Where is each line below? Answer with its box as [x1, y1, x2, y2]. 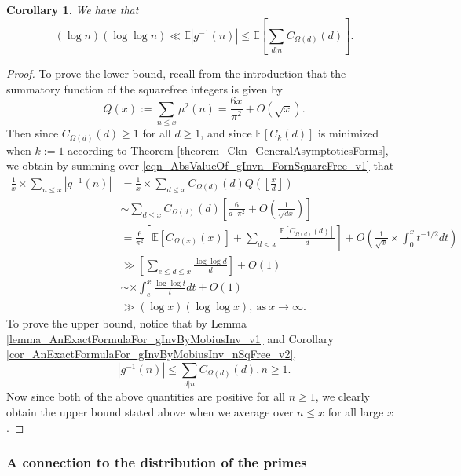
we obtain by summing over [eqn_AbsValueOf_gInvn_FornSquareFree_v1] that [6, 157, 394, 174]
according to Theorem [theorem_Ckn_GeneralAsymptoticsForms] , [68, 141, 389, 158]
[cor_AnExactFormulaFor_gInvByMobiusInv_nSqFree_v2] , [6, 346, 297, 362]
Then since [6, 125, 59, 141]
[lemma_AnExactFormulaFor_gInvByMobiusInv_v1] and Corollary [6, 330, 334, 346]
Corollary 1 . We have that [6, 2, 139, 17]
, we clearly [315, 388, 370, 405]
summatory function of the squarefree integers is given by [6, 80, 284, 97]
